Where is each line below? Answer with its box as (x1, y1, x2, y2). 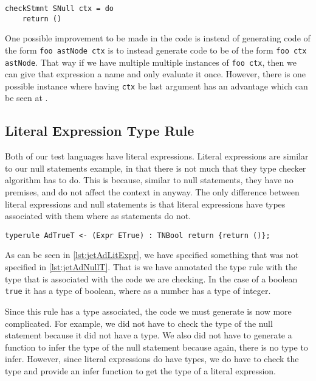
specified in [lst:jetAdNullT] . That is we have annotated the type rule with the (5, 260, 297, 273)
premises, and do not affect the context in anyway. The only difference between (5, 186, 300, 198)
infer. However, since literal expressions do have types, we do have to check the (5, 352, 299, 365)
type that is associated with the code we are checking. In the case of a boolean (5, 272, 298, 285)
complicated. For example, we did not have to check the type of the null (5, 316, 273, 329)
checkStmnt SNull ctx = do (5, 4, 114, 13)
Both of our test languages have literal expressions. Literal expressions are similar (5, 150, 309, 163)
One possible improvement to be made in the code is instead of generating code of (5, 32, 311, 44)
